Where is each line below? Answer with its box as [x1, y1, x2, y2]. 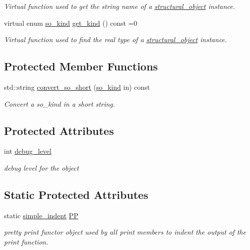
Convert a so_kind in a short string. [4, 98, 115, 109]
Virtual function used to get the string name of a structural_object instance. [4, 1, 235, 11]
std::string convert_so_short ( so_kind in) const [4, 81, 150, 92]
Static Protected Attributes [4, 187, 148, 202]
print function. [4, 236, 49, 247]
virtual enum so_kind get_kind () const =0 [4, 17, 137, 28]
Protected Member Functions [4, 59, 158, 74]
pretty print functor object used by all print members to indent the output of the [4, 227, 246, 237]
